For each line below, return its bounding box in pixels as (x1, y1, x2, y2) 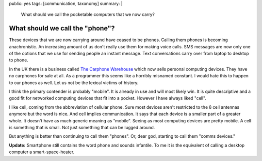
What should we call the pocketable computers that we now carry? (21, 12, 155, 17)
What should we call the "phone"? (9, 24, 115, 32)
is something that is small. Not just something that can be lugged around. (9, 124, 155, 130)
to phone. (9, 57, 29, 63)
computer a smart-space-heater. (9, 149, 75, 155)
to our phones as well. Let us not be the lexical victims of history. (9, 80, 139, 86)
